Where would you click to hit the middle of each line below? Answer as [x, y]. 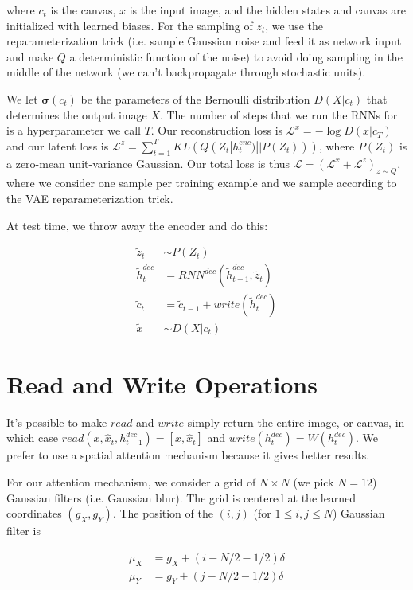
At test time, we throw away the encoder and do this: [137, 225]
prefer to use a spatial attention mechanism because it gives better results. [188, 455]
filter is [23, 531]
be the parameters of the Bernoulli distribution [195, 98]
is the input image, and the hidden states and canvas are [267, 10]
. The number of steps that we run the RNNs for [279, 114]
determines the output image [77, 114]
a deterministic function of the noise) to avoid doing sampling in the [236, 56]
